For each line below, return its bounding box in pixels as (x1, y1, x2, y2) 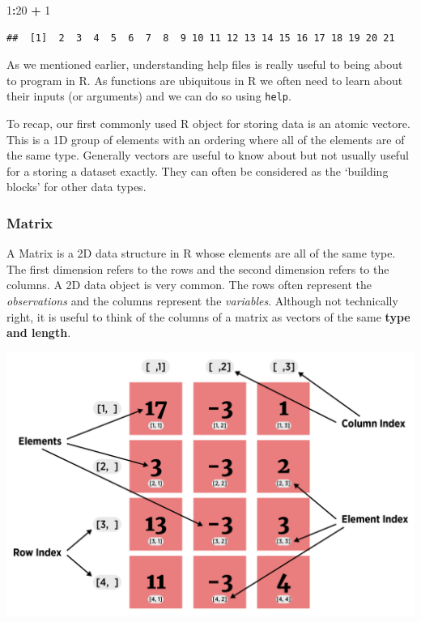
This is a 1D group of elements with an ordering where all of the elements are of (6, 130, 405, 147)
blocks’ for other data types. (6, 178, 147, 195)
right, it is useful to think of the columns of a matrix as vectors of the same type (6, 308, 410, 325)
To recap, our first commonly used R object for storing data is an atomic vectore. (6, 115, 410, 132)
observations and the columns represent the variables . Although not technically (6, 292, 398, 309)
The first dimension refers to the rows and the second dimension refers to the (6, 260, 389, 277)
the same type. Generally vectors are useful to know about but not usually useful (6, 147, 409, 164)
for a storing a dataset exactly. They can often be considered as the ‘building (6, 162, 389, 179)
